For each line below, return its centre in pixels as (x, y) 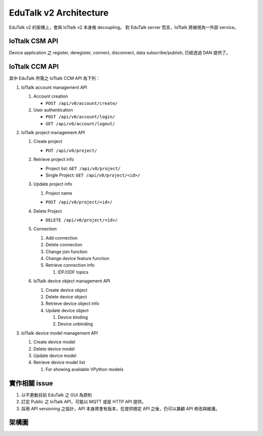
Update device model (55, 356)
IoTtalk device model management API (60, 333)
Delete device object (66, 297)
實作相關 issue (31, 383)
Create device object (66, 290)
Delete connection (64, 245)
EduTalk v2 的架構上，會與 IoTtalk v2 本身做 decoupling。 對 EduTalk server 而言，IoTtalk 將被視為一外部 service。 (124, 27)
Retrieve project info (54, 159)
